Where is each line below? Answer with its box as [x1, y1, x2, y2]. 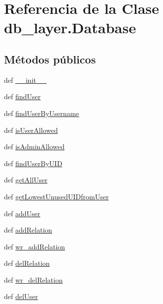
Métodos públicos [4, 51, 96, 66]
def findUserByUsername [4, 108, 79, 118]
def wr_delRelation [4, 274, 63, 285]
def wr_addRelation [4, 241, 65, 251]
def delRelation [4, 258, 50, 268]
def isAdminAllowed [4, 141, 65, 152]
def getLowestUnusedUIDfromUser [4, 191, 109, 201]
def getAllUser [4, 175, 48, 185]
